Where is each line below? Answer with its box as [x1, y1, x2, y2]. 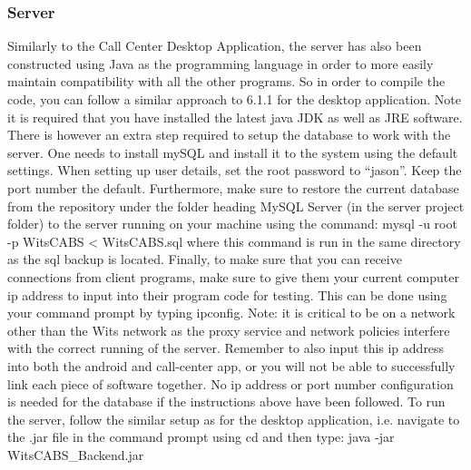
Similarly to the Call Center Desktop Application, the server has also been [7, 36, 422, 55]
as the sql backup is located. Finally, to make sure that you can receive [7, 250, 402, 269]
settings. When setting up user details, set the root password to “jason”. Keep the [7, 161, 462, 180]
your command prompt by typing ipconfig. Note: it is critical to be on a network [7, 303, 456, 322]
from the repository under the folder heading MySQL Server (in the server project [7, 196, 465, 215]
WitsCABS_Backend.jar [7, 445, 144, 464]
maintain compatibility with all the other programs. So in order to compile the [7, 72, 446, 91]
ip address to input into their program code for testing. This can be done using [7, 285, 447, 304]
